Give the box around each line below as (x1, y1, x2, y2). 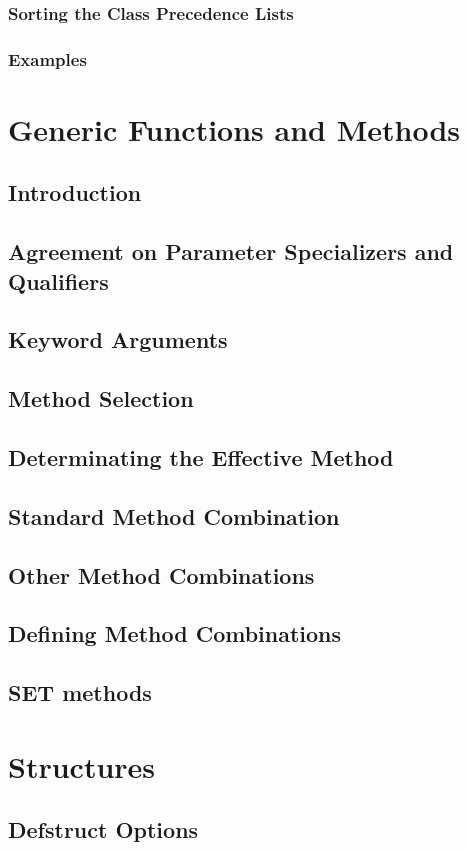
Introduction (8, 177, 142, 208)
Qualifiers (8, 265, 109, 296)
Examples (8, 46, 87, 71)
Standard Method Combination (8, 500, 340, 531)
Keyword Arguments (8, 324, 228, 355)
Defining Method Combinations (8, 618, 342, 649)
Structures (8, 745, 156, 786)
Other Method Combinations (8, 559, 315, 590)
